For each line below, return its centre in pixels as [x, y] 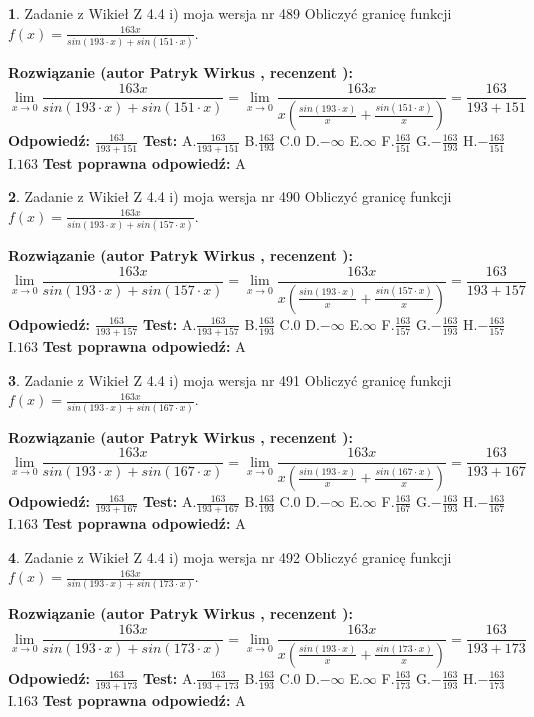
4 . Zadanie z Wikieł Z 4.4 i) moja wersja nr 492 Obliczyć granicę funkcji [230, 556]
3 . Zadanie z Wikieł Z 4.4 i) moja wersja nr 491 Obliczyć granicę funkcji [230, 379]
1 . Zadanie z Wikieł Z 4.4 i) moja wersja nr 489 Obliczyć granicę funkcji [230, 13]
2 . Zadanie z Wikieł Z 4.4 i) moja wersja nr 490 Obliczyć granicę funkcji [230, 196]
